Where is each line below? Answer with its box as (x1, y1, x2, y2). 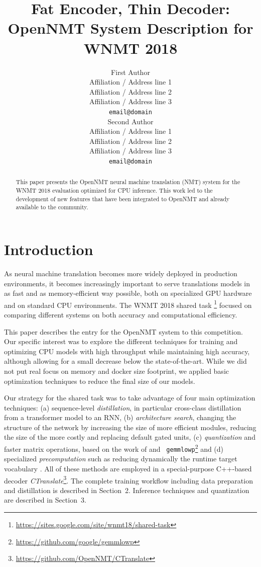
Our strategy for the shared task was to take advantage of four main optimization (4, 392, 255, 403)
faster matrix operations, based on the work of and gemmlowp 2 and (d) (4, 442, 224, 454)
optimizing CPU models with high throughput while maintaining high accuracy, (4, 346, 250, 356)
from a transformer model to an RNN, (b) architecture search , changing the (4, 412, 236, 423)
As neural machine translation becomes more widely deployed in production (4, 268, 237, 278)
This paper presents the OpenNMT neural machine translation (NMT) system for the (16, 178, 240, 186)
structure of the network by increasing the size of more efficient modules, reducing (4, 422, 256, 432)
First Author (111, 66, 150, 77)
